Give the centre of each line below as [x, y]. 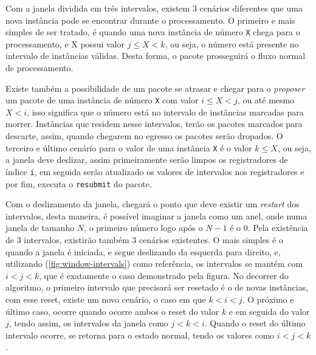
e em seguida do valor [269, 311]
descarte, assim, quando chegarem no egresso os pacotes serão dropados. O [144, 136]
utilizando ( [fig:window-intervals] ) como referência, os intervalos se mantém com [154, 264]
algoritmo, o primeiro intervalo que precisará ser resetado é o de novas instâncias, [157, 287]
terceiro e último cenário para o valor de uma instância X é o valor [129, 147]
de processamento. [39, 68]
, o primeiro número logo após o [143, 228]
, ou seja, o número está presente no [232, 43]
